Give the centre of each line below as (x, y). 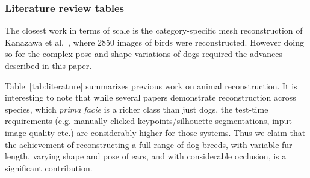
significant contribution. (49, 168)
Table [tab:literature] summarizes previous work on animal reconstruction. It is (151, 85)
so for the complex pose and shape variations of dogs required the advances (144, 54)
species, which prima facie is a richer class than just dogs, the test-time (137, 109)
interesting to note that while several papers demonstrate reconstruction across (150, 97)
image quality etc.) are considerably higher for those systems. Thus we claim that (155, 132)
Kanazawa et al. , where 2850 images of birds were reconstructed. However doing (155, 42)
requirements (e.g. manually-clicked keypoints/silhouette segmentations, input (148, 121)
